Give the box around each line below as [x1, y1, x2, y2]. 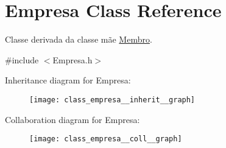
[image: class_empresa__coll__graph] [29, 135, 182, 144]
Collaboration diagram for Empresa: [5, 113, 140, 125]
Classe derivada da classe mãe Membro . [5, 33, 152, 46]
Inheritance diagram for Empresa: [5, 74, 131, 86]
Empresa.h [52, 53, 93, 66]
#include [5, 53, 39, 66]
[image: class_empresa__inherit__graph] [29, 95, 196, 104]
